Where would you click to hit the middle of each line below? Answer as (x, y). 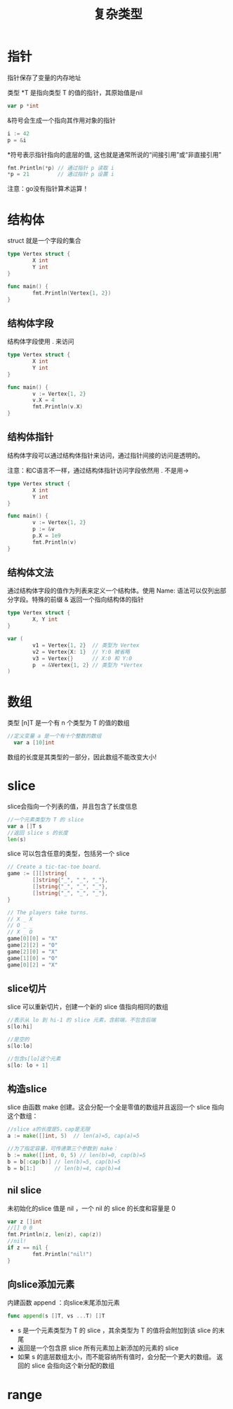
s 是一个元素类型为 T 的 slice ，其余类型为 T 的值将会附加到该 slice (114, 1330)
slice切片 (27, 988)
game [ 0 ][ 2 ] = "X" (33, 965)
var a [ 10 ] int (34, 743)
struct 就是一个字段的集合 (45, 241)
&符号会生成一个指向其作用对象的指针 (62, 120)
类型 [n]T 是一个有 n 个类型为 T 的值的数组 (68, 723)
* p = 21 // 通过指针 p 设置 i (61, 174)
